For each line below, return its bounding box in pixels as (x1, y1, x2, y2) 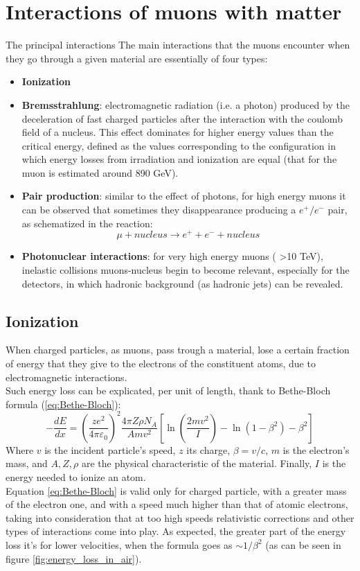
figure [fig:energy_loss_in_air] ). (6, 551, 142, 565)
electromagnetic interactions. (6, 369, 127, 384)
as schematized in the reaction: (21, 216, 153, 230)
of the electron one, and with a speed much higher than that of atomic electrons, (6, 497, 348, 511)
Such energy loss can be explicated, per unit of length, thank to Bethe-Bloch (6, 383, 331, 398)
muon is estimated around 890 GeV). (21, 165, 179, 179)
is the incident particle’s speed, (44, 442, 176, 457)
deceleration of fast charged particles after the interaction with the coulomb (21, 111, 343, 125)
